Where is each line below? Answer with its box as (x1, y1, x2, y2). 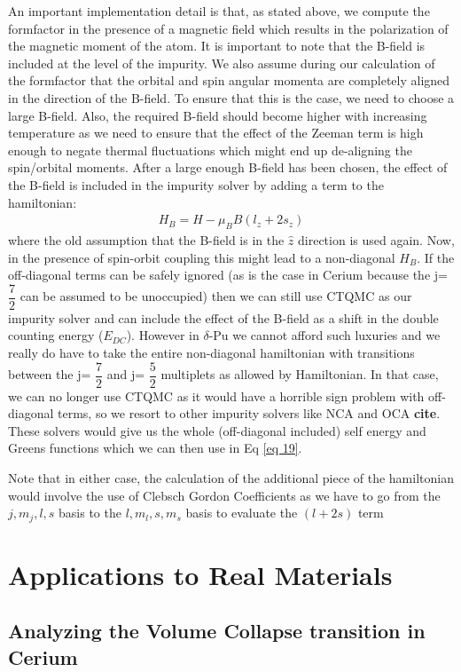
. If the (417, 248, 455, 266)
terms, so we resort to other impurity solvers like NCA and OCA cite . (58, 404, 441, 423)
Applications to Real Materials (8, 556, 393, 592)
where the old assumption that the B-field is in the (8, 230, 285, 249)
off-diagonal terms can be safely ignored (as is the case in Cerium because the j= (8, 265, 448, 284)
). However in (126, 326, 199, 344)
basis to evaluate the (185, 503, 298, 522)
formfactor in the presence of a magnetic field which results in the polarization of (8, 19, 449, 37)
